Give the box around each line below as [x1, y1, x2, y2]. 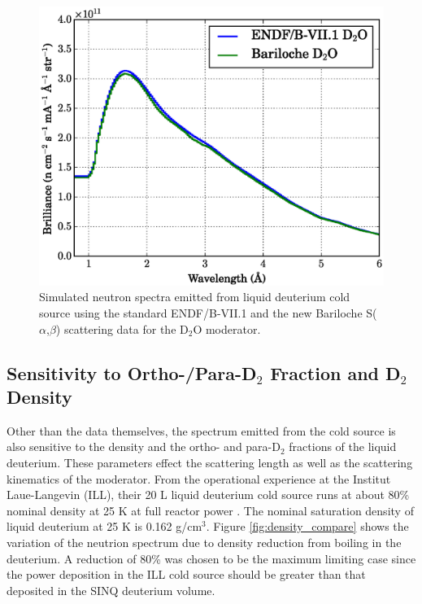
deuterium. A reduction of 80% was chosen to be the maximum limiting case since [7, 549, 416, 567]
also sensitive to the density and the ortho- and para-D [7, 438, 281, 455]
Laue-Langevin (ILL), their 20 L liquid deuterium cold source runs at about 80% [7, 486, 410, 503]
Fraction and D [270, 360, 401, 385]
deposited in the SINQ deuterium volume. [7, 581, 215, 598]
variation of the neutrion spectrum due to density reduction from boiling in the [7, 533, 402, 550]
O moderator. [193, 320, 261, 337]
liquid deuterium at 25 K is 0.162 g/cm [7, 518, 202, 535]
